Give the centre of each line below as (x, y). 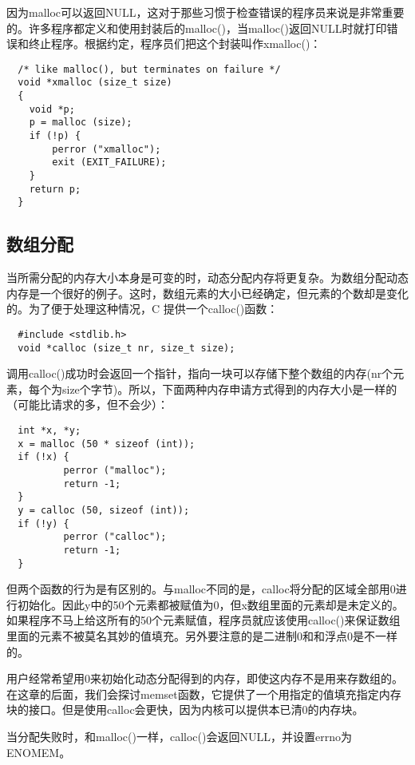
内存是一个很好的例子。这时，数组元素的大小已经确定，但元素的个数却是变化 (207, 293)
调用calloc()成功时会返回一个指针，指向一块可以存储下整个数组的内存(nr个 (200, 373)
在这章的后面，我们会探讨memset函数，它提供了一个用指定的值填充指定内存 (204, 694)
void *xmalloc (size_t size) (95, 83)
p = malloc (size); (81, 123)
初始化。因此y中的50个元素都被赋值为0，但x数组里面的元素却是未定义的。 (210, 604)
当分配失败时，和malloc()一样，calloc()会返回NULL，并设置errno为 (179, 737)
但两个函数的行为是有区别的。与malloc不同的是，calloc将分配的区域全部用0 (201, 589)
